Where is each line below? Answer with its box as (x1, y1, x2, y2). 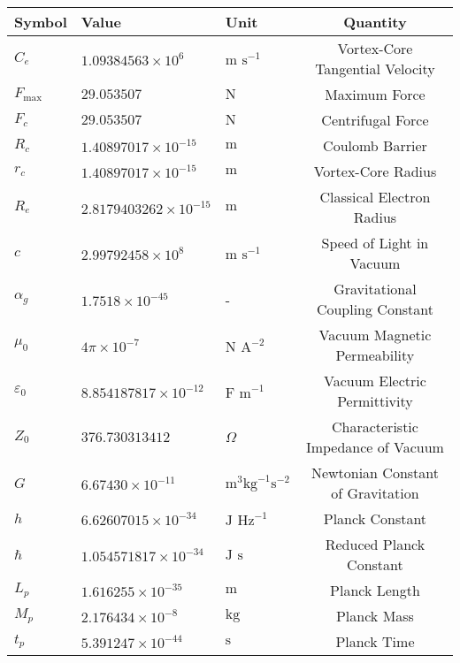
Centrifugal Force (321, 110, 429, 130)
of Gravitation (331, 483, 419, 503)
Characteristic (331, 416, 418, 437)
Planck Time (335, 631, 415, 652)
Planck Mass (335, 606, 414, 626)
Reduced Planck (325, 534, 425, 554)
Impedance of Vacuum (305, 437, 444, 457)
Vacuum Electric (324, 370, 426, 391)
